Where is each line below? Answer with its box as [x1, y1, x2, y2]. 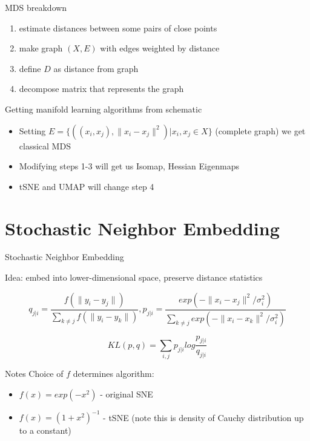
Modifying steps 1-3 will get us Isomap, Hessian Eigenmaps [19, 160, 239, 172]
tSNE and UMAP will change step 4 [19, 180, 154, 192]
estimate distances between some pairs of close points [19, 21, 217, 34]
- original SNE [100, 387, 153, 400]
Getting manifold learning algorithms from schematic [5, 102, 202, 115]
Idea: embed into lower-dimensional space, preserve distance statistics [5, 271, 263, 284]
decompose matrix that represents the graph [19, 82, 184, 95]
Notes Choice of [5, 367, 64, 380]
